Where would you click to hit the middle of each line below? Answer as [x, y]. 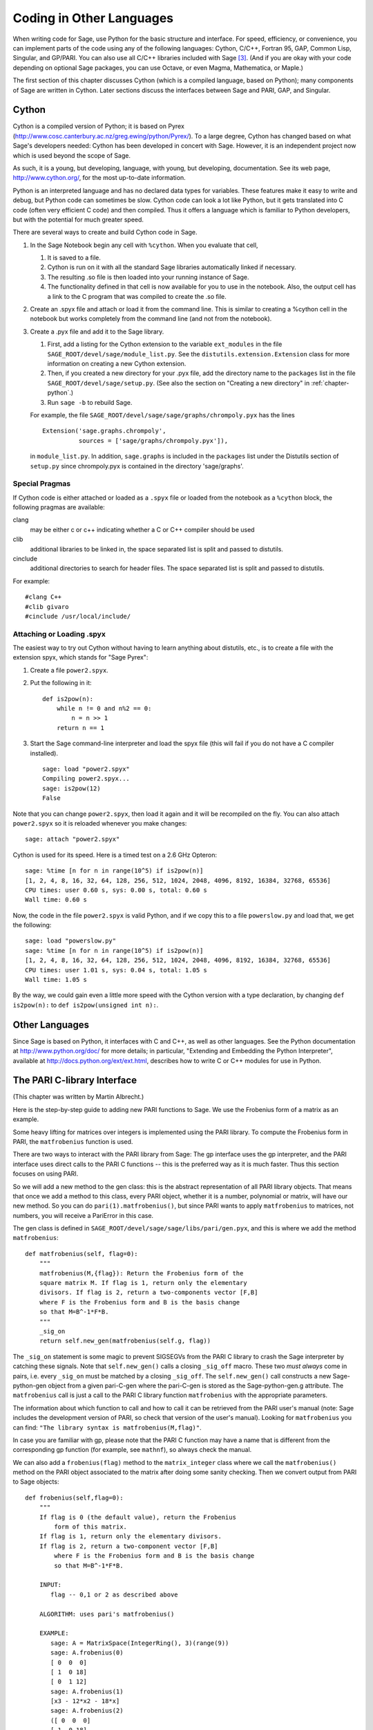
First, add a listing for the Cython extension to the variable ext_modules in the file [165, 344]
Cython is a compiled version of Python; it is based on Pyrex [98, 126]
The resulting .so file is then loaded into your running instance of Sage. [148, 277]
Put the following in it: [61, 683]
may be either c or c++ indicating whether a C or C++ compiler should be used [142, 529]
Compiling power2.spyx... [86, 779]
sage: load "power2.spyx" [86, 769]
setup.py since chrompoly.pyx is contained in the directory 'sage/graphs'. [137, 466]
